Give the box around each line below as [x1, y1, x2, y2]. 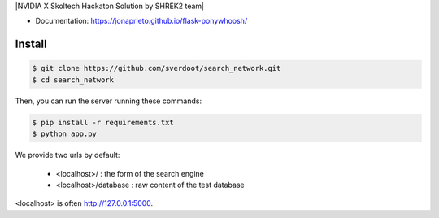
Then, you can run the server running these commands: [15, 96, 202, 106]
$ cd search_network [32, 75, 114, 85]
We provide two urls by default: [15, 150, 120, 160]
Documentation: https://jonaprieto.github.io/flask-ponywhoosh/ [35, 16, 248, 26]
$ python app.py [32, 129, 98, 138]
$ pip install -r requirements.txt [32, 118, 174, 127]
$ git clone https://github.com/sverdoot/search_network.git [32, 63, 281, 73]
